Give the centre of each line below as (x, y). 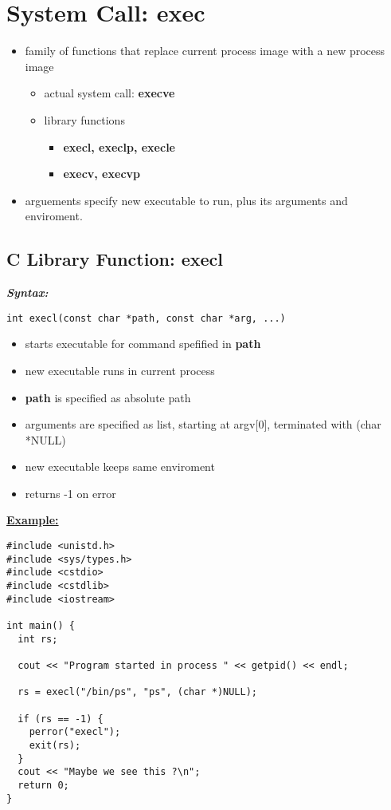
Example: (33, 520)
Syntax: (27, 292)
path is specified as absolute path (108, 397)
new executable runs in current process (120, 370)
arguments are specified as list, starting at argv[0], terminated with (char (203, 424)
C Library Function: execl (115, 259)
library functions (84, 119)
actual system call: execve (109, 93)
